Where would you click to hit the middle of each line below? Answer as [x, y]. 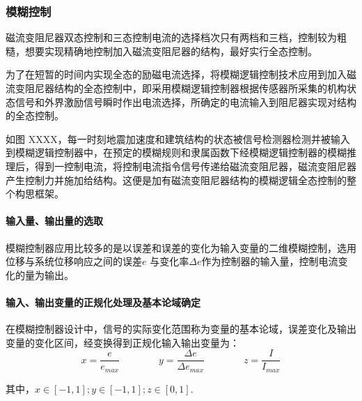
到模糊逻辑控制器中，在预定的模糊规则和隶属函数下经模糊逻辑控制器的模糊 [176, 152]
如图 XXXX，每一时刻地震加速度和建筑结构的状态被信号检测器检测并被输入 [178, 138]
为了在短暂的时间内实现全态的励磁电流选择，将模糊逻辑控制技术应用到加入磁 [181, 74]
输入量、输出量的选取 [54, 221]
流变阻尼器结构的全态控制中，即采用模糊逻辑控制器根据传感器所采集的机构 [176, 88]
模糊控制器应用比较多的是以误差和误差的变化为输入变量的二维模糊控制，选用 [181, 247]
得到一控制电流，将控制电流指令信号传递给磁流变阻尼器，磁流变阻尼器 [195, 166]
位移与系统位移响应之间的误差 [74, 261]
